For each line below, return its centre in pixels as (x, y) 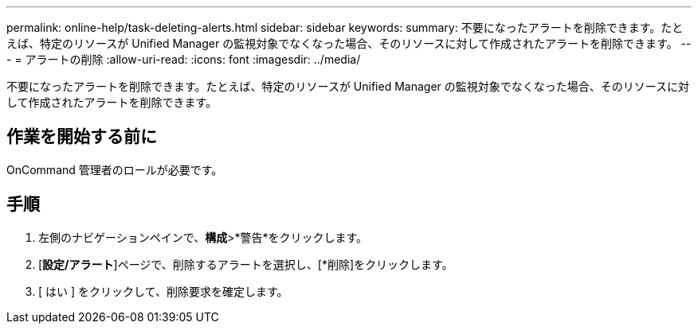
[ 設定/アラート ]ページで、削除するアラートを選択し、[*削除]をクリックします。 (246, 264)
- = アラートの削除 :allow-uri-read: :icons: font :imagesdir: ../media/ (184, 59)
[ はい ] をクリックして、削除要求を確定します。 (163, 291)
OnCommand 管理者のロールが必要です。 (115, 169)
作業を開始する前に (82, 137)
